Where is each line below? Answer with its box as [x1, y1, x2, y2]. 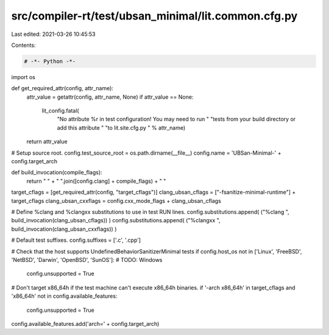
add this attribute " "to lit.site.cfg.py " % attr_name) [57, 124, 186, 131]
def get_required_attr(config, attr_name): [11, 85, 114, 92]
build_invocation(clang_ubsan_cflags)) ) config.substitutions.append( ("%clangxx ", [11, 217, 221, 224]
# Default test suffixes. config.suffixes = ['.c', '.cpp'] [11, 236, 141, 244]
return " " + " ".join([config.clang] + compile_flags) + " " [26, 177, 166, 185]
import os [11, 73, 36, 80]
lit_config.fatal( [41, 107, 79, 115]
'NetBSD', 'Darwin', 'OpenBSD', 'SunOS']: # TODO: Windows [11, 256, 163, 263]
